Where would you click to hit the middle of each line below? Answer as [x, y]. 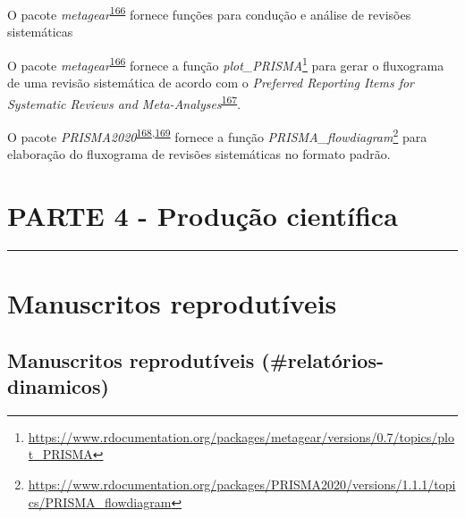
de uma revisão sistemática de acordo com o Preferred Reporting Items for [211, 83]
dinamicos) [58, 386]
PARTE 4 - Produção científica [203, 215]
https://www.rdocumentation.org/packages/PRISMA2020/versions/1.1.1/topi [242, 485]
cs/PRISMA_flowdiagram [100, 501]
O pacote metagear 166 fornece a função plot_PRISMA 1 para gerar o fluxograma [226, 63]
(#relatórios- [323, 359]
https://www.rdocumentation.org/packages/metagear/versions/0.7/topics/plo [241, 436]
